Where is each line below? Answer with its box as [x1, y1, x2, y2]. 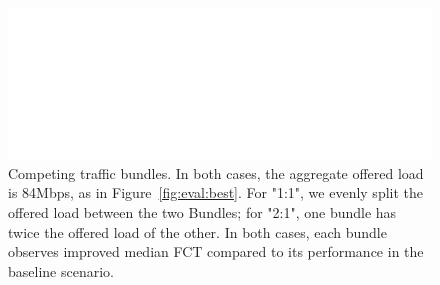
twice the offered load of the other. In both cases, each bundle [8, 221, 387, 242]
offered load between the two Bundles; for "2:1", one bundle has [8, 201, 397, 222]
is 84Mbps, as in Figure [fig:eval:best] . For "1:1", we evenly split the [8, 182, 424, 203]
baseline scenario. [8, 260, 114, 281]
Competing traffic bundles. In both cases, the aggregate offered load [8, 162, 424, 183]
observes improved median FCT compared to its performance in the [8, 241, 424, 262]
